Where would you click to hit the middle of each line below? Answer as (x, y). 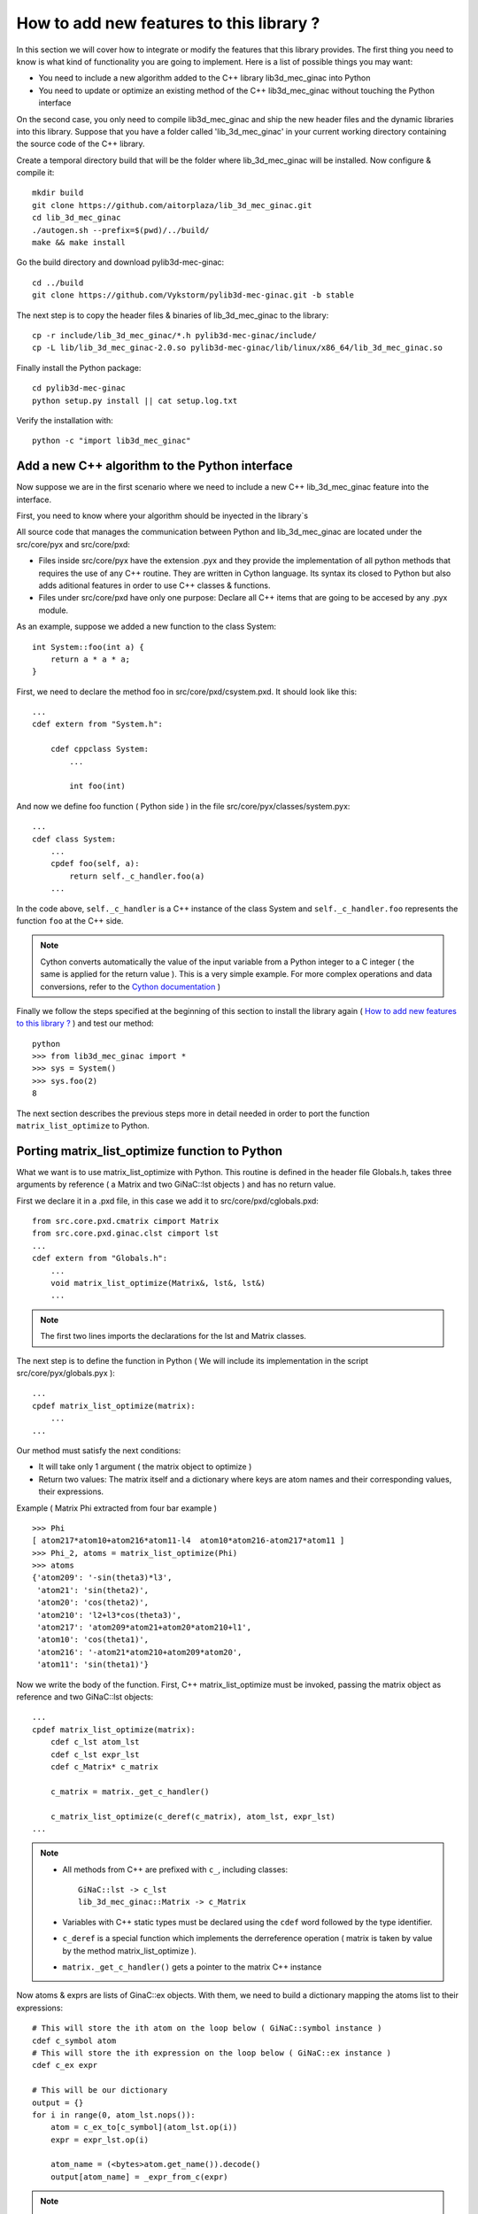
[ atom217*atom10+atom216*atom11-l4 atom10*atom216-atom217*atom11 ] (189, 1541)
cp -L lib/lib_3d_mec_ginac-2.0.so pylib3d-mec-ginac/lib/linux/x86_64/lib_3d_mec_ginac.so (237, 348)
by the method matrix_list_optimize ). (129, 1951)
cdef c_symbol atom (74, 2040)
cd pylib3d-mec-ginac (79, 388)
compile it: (35, 173)
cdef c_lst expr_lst (95, 1754)
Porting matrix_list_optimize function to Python (150, 1151)
